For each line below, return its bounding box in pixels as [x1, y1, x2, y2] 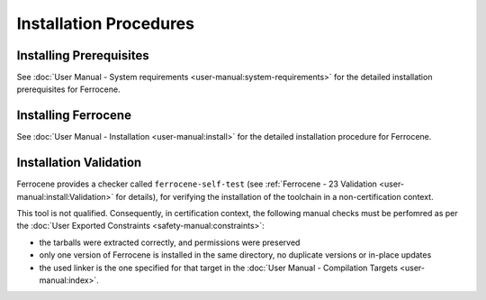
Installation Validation [16, 155, 142, 170]
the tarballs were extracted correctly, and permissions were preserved [39, 237, 301, 248]
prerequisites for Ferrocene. [16, 84, 121, 95]
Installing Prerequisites [16, 48, 150, 63]
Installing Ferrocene [16, 108, 132, 123]
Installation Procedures [16, 14, 195, 33]
